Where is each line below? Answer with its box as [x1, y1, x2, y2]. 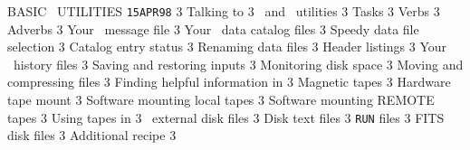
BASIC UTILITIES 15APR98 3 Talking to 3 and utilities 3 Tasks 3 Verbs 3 [7, 2, 440, 20]
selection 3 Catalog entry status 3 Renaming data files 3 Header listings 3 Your [7, 37, 447, 56]
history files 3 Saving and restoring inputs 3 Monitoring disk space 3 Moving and [13, 54, 464, 73]
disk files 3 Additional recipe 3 [7, 126, 177, 145]
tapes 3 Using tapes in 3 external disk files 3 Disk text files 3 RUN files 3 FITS [7, 108, 445, 127]
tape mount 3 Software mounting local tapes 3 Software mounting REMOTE [7, 90, 435, 109]
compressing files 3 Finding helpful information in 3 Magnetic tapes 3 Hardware [7, 72, 451, 91]
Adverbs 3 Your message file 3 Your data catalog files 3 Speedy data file [7, 19, 419, 38]
